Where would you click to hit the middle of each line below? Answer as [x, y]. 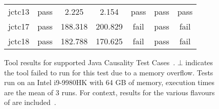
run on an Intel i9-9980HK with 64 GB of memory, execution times [109, 82]
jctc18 [19, 41]
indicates [199, 62]
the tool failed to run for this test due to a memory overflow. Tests [109, 72]
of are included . [30, 102]
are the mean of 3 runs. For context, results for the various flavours [109, 92]
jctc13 [19, 11]
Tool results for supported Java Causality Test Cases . [90, 62]
